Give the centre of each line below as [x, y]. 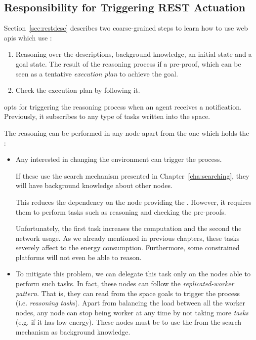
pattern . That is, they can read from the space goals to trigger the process [128, 293]
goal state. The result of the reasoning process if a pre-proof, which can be [128, 63]
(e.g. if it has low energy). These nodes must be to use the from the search [128, 322]
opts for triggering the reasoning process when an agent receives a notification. [123, 106]
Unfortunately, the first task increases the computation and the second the [128, 228]
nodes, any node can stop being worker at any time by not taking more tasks [132, 312]
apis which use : [28, 37]
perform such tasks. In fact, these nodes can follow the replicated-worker [125, 283]
